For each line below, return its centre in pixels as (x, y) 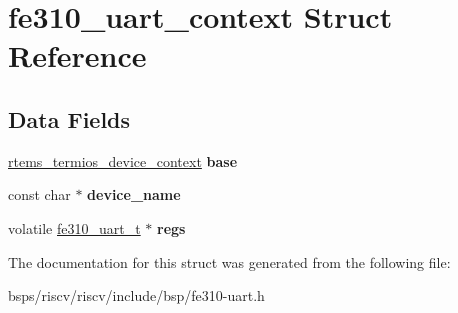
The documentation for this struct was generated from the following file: (229, 261)
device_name (134, 194)
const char (39, 194)
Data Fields (69, 118)
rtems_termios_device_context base (123, 160)
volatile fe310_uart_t (74, 227)
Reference (77, 55)
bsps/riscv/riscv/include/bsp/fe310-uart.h (136, 295)
